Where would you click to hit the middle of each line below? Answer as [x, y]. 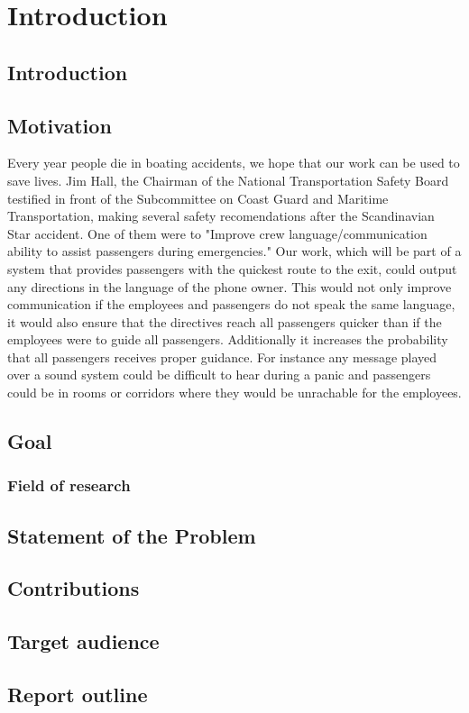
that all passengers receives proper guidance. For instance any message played [222, 356]
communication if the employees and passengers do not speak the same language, [231, 304]
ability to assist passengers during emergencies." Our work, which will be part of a [234, 251]
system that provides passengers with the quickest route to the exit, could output [232, 268]
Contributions [74, 588]
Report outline [78, 695]
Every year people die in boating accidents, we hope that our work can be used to [234, 163]
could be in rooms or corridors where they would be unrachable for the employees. [234, 393]
